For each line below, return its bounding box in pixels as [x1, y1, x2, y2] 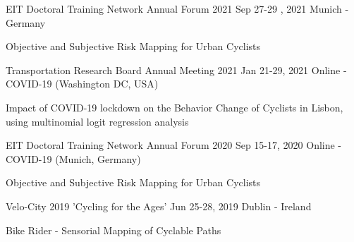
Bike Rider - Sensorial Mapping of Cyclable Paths [6, 222, 221, 237]
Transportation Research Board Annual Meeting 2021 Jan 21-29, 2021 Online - [6, 62, 347, 77]
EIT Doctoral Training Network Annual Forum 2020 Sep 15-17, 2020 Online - [6, 138, 342, 152]
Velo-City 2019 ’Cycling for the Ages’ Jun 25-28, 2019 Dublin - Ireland [6, 198, 312, 213]
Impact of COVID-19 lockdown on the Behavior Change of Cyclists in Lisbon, [6, 99, 343, 114]
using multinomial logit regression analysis [6, 114, 189, 128]
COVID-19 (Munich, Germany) [6, 151, 141, 166]
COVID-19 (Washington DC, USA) [6, 76, 159, 91]
